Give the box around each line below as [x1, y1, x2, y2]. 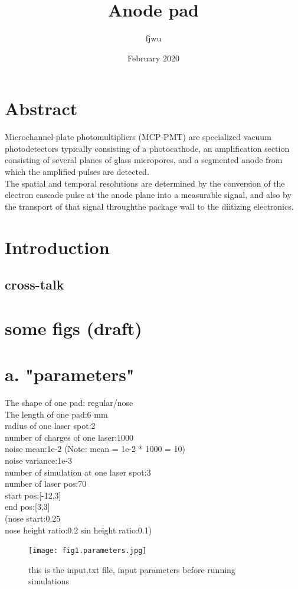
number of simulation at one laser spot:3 [5, 466, 151, 478]
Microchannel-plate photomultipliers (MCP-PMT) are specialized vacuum [5, 131, 271, 143]
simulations [28, 575, 69, 587]
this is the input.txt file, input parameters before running [28, 563, 235, 575]
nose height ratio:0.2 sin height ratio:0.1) [5, 523, 152, 536]
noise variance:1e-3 [5, 454, 73, 467]
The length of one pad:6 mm [5, 408, 108, 420]
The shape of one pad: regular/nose [5, 396, 133, 409]
